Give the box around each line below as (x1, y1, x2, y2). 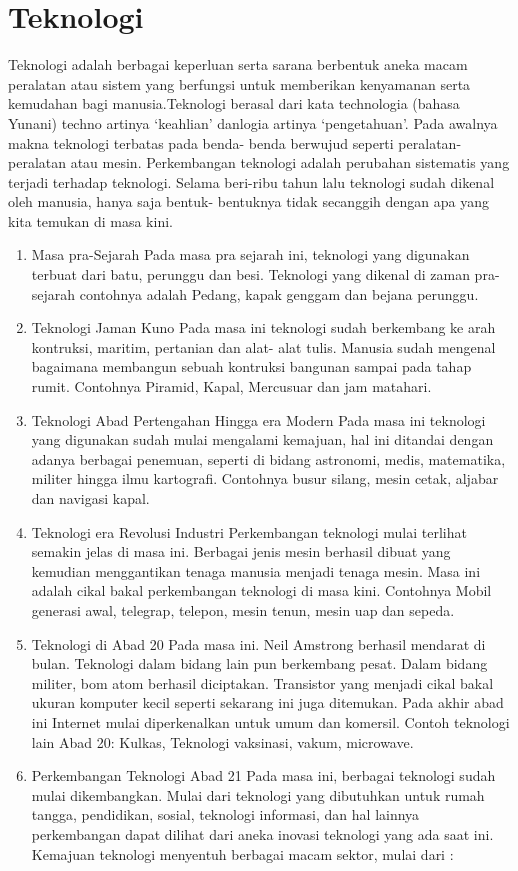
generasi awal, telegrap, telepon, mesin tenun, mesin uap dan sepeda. (31, 599, 455, 620)
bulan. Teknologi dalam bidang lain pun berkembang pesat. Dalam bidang (31, 653, 488, 674)
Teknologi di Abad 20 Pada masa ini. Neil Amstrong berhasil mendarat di (31, 633, 486, 654)
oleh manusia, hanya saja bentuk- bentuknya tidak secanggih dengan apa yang (8, 191, 489, 212)
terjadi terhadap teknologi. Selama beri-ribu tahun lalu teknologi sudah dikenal (8, 171, 495, 192)
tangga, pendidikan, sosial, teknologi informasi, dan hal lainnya (31, 804, 420, 825)
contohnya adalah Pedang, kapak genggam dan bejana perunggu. (79, 283, 479, 304)
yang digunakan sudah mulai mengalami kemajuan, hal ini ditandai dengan (31, 429, 494, 450)
